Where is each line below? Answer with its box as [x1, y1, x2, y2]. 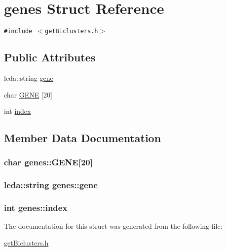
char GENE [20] [4, 89, 52, 100]
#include [4, 28, 33, 35]
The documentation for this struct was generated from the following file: [4, 221, 223, 231]
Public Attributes [4, 50, 96, 65]
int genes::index [4, 201, 68, 214]
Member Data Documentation [4, 130, 161, 146]
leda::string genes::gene [4, 179, 98, 191]
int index [4, 106, 31, 116]
